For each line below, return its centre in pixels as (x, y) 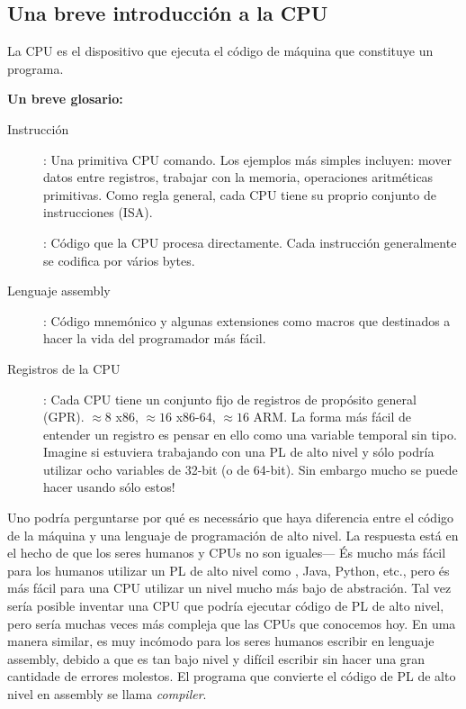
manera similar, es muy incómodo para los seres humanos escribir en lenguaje (221, 641)
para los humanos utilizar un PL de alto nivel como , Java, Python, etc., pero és (229, 570)
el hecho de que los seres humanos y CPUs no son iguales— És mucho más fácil (227, 553)
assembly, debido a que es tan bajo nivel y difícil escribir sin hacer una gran (216, 658)
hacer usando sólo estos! (109, 487)
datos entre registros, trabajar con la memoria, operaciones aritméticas (238, 177)
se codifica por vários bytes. (119, 260)
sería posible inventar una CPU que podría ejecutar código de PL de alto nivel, (226, 606)
